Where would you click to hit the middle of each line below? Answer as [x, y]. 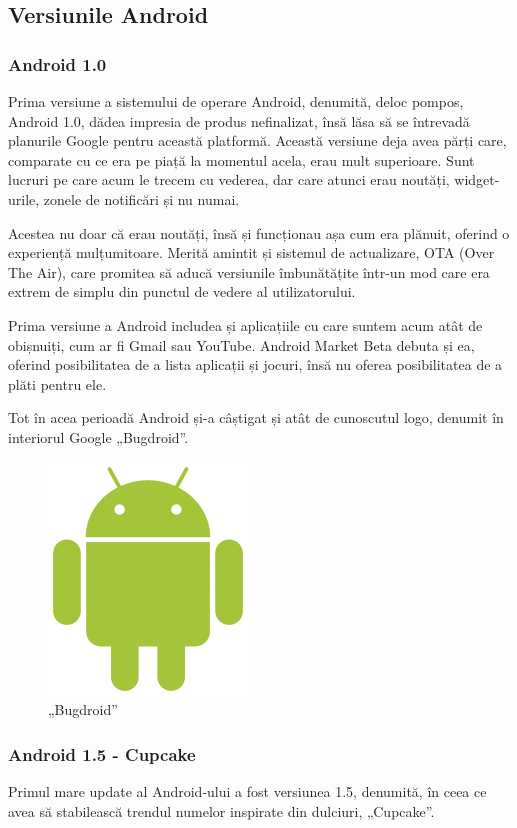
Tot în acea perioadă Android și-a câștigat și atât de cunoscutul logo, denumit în [256, 417]
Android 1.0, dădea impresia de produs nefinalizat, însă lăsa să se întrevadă [239, 120]
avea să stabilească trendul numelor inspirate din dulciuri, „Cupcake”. [221, 810]
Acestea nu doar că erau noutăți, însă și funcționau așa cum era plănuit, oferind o [259, 232]
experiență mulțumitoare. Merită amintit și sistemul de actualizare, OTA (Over [251, 252]
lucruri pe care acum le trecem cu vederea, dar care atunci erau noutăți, [229, 179]
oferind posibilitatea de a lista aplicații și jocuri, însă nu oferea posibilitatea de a [255, 364]
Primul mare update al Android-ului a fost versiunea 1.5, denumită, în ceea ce [247, 790]
